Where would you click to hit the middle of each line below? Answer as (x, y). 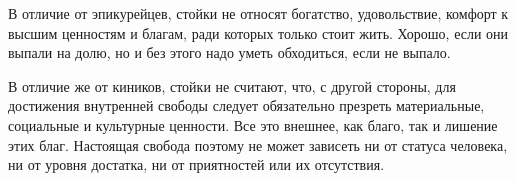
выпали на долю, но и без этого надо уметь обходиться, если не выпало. (229, 52)
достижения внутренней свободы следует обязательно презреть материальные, (246, 105)
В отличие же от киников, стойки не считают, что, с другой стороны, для (232, 85)
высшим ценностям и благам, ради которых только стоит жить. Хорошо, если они (258, 32)
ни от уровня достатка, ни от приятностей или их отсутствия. (196, 164)
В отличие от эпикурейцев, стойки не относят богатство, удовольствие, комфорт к (258, 13)
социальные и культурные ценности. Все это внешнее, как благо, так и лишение (253, 124)
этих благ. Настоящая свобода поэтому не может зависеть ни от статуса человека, (258, 144)
